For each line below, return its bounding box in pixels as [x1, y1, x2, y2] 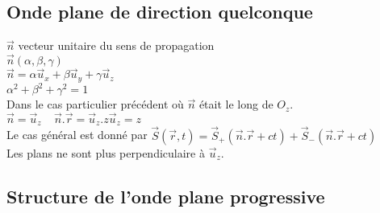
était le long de [198, 96, 274, 113]
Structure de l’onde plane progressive [6, 183, 325, 208]
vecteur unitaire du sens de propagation [18, 37, 215, 54]
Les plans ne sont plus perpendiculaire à [6, 144, 205, 161]
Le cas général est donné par [6, 126, 148, 143]
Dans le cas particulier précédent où [6, 96, 184, 113]
